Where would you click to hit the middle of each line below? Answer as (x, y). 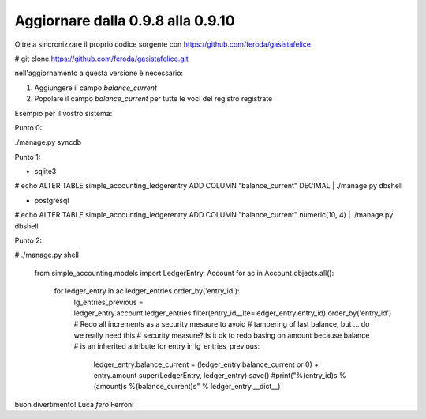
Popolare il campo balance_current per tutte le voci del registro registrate (153, 99)
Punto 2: (28, 240)
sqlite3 (45, 172)
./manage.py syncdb (48, 142)
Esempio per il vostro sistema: (64, 113)
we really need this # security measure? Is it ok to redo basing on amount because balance (222, 335)
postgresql (52, 200)
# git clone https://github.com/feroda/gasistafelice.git (101, 59)
